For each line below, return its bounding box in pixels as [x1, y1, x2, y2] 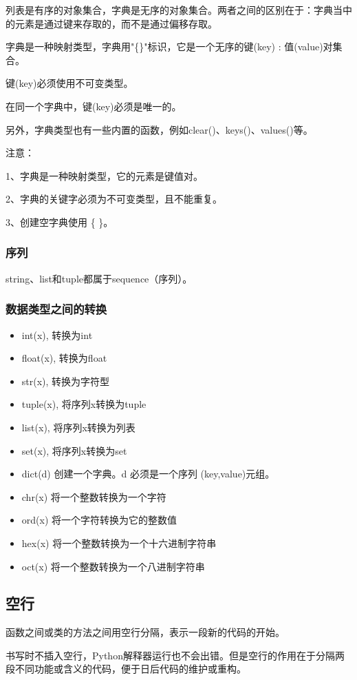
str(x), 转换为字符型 [21, 373, 110, 388]
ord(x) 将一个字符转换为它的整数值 [21, 513, 177, 527]
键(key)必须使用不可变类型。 [6, 76, 133, 90]
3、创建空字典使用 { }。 [6, 214, 113, 229]
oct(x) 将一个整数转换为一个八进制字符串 [21, 559, 205, 573]
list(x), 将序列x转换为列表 [21, 420, 136, 434]
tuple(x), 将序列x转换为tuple [21, 397, 147, 411]
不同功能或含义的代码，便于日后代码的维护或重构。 [14, 661, 246, 676]
